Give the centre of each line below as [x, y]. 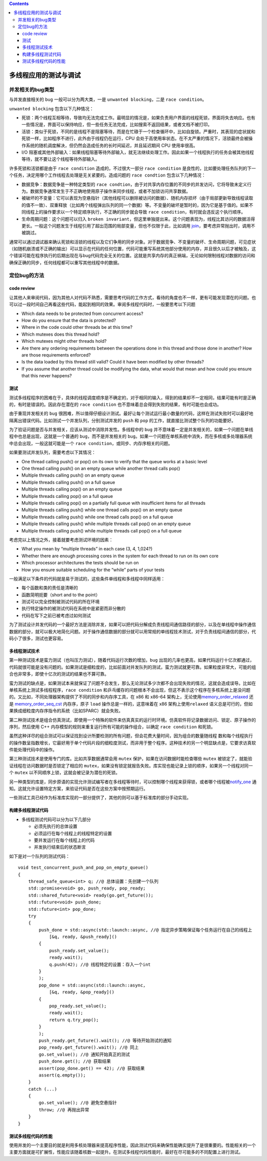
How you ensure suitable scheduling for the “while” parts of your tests [93, 570]
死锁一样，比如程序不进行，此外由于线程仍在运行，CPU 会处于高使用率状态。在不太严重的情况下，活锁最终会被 [135, 138]
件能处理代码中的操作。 [33, 750]
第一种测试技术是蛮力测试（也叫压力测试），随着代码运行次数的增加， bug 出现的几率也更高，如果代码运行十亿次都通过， [132, 660]
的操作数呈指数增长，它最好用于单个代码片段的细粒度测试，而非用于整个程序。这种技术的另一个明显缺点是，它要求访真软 [133, 743]
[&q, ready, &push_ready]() [83, 937]
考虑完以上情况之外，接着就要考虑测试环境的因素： [61, 539]
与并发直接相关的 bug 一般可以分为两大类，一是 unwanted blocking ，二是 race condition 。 [108, 99]
